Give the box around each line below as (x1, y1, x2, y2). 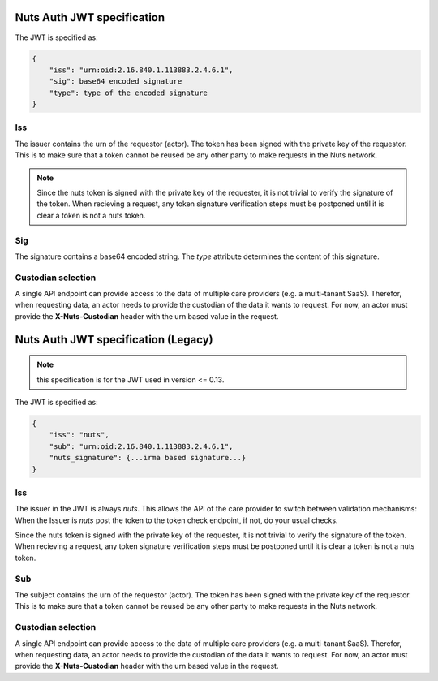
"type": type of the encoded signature (49, 88, 208, 97)
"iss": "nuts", (49, 430, 109, 440)
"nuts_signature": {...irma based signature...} (49, 453, 247, 463)
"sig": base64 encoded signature (49, 77, 182, 86)
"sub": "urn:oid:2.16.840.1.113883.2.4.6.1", (49, 442, 234, 450)
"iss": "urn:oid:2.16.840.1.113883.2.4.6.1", (49, 65, 234, 75)
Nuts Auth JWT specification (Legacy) (15, 333, 214, 347)
